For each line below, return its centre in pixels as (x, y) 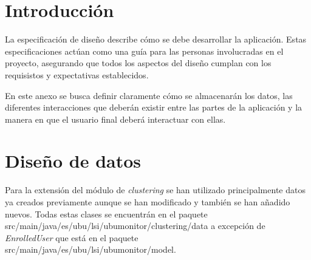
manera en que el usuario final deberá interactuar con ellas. (115, 119)
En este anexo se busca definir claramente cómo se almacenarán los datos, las (149, 95)
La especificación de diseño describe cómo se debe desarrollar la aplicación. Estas (156, 39)
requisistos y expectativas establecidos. (77, 74)
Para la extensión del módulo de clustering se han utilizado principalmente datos (155, 190)
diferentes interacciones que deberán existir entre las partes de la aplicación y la (154, 107)
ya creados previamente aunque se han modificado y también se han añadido (148, 202)
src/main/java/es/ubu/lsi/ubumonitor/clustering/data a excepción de (135, 226)
